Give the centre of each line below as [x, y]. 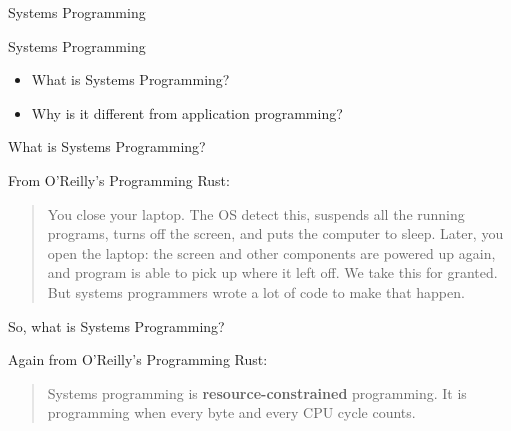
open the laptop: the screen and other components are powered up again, [271, 252]
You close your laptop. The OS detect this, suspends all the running [256, 213]
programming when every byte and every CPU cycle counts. [231, 412]
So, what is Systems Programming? [116, 325]
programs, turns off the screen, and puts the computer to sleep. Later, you [275, 233]
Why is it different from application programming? [187, 112]
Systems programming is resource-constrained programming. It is [257, 392]
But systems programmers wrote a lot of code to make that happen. [256, 291]
